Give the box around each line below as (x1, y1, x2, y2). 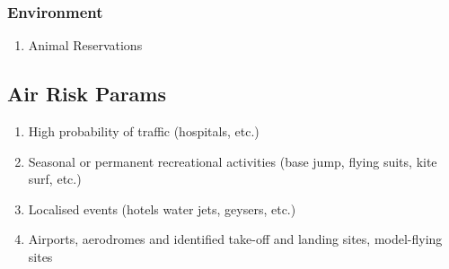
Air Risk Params (7, 80, 167, 108)
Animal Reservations (28, 36, 143, 55)
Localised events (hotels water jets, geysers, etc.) (28, 199, 296, 218)
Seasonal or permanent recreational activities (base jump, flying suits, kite (28, 152, 437, 170)
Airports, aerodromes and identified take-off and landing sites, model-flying (28, 230, 443, 248)
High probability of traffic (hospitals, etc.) (28, 122, 260, 141)
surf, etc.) (28, 169, 82, 188)
